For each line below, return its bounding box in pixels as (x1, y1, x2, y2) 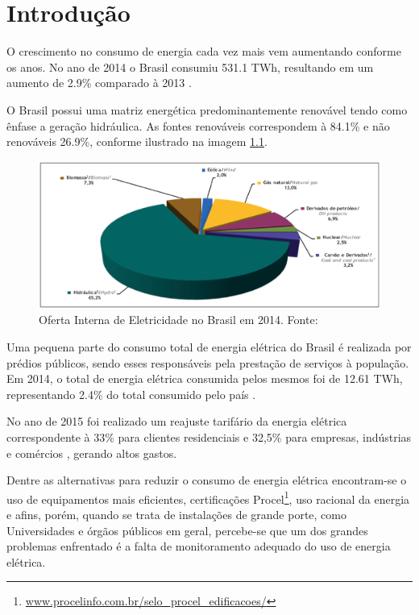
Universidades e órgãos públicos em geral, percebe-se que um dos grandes (6, 522, 368, 538)
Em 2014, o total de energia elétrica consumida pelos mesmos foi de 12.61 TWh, (6, 370, 403, 387)
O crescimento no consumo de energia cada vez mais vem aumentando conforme (6, 43, 401, 60)
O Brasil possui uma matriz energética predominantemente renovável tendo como (6, 101, 408, 118)
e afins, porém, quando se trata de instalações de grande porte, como (6, 506, 347, 523)
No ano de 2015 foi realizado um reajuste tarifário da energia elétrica (6, 413, 347, 430)
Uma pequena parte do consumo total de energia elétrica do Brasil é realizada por (6, 339, 412, 355)
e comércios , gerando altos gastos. (6, 444, 177, 461)
